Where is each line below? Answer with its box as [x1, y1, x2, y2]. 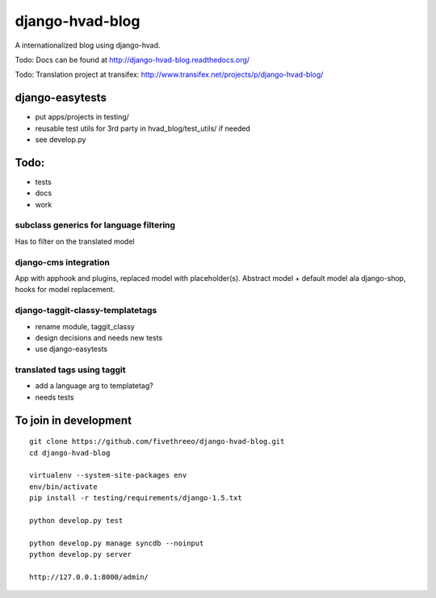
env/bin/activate [29, 482, 98, 491]
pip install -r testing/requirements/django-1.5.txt [29, 493, 242, 503]
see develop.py [35, 135, 86, 144]
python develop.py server [29, 550, 132, 559]
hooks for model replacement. [15, 285, 115, 295]
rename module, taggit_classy [35, 321, 135, 331]
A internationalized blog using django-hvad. [15, 40, 161, 50]
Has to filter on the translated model [15, 236, 135, 246]
